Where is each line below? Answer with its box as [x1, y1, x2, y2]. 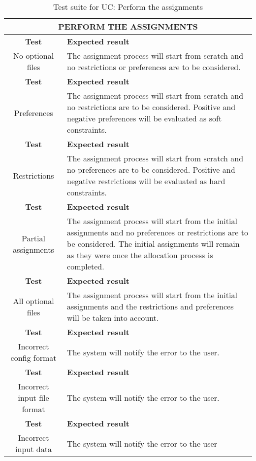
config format [10, 352, 57, 363]
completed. [67, 261, 104, 272]
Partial [22, 232, 45, 244]
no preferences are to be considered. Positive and [67, 164, 235, 175]
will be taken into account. [67, 312, 159, 323]
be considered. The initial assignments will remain [67, 238, 240, 249]
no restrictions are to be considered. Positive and [67, 101, 236, 113]
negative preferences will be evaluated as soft [67, 113, 222, 124]
